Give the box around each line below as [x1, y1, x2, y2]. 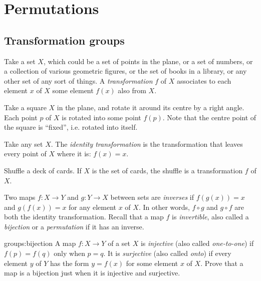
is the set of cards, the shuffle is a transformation [92, 165, 243, 175]
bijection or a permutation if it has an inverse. [4, 221, 144, 231]
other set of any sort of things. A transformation [4, 75, 153, 86]
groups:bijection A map [4, 238, 76, 248]
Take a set [4, 56, 36, 66]
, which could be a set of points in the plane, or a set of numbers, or [43, 56, 253, 66]
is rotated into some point [62, 112, 141, 122]
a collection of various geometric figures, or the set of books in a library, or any [4, 66, 247, 76]
